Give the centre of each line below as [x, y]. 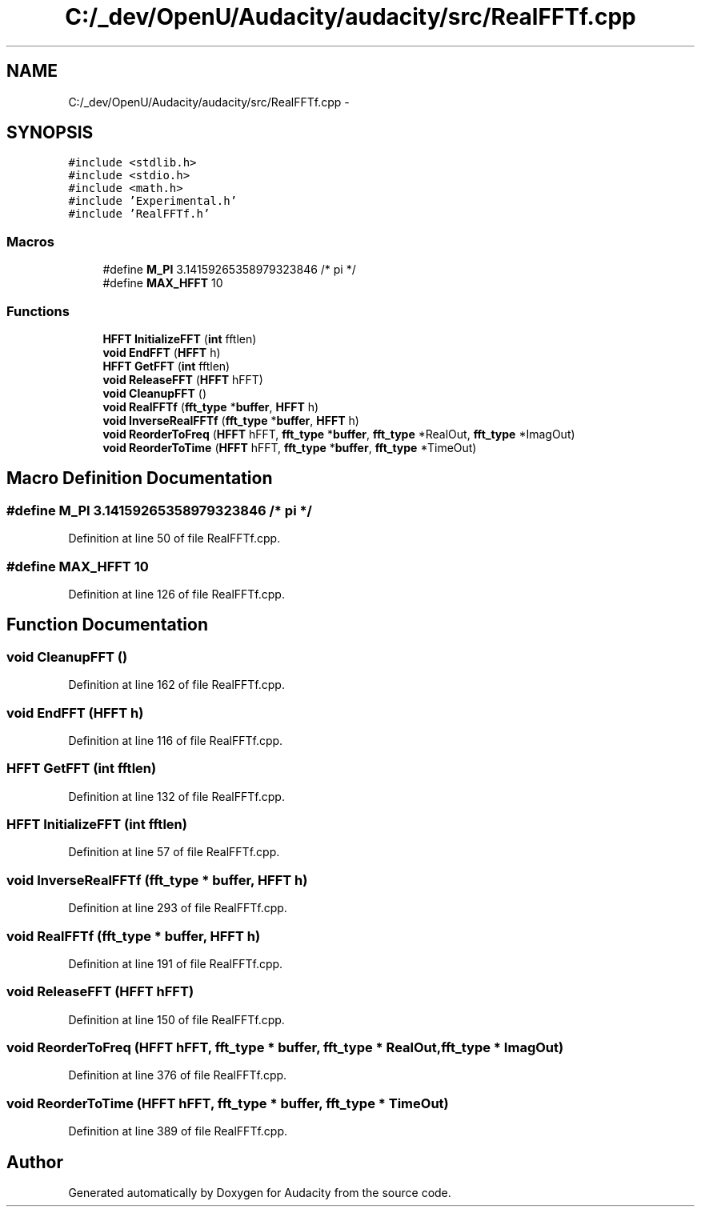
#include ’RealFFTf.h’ [139, 214]
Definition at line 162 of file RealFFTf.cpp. [176, 685]
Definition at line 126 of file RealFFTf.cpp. [176, 594]
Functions [38, 311]
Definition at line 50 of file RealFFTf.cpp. [174, 538]
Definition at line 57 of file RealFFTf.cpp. [174, 852]
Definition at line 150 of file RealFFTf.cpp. [176, 1019]
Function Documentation [107, 625]
